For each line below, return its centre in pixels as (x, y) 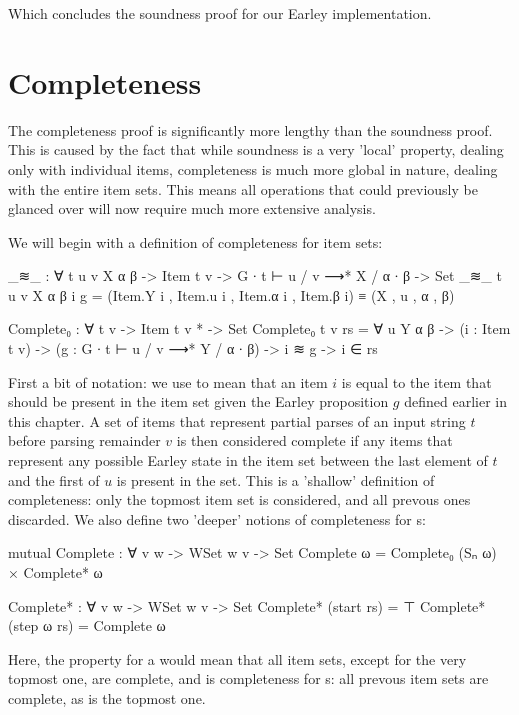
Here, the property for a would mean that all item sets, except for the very (237, 658)
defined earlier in (455, 401)
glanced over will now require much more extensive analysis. (192, 208)
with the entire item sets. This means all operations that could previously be (243, 188)
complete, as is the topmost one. (107, 697)
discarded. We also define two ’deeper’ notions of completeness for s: (217, 518)
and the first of (54, 479)
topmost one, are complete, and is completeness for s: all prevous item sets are (248, 678)
